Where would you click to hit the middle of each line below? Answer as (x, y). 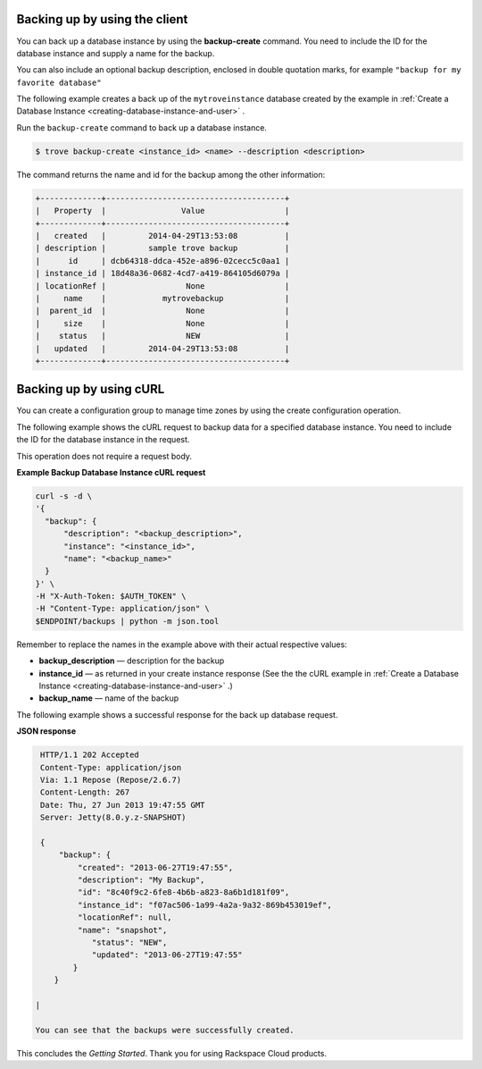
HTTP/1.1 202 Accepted (90, 755)
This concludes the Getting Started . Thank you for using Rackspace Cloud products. (172, 1053)
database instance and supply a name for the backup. (116, 53)
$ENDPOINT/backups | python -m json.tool (127, 621)
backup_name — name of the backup (109, 698)
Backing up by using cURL (91, 389)
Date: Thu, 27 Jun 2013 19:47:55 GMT (123, 805)
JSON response (46, 731)
